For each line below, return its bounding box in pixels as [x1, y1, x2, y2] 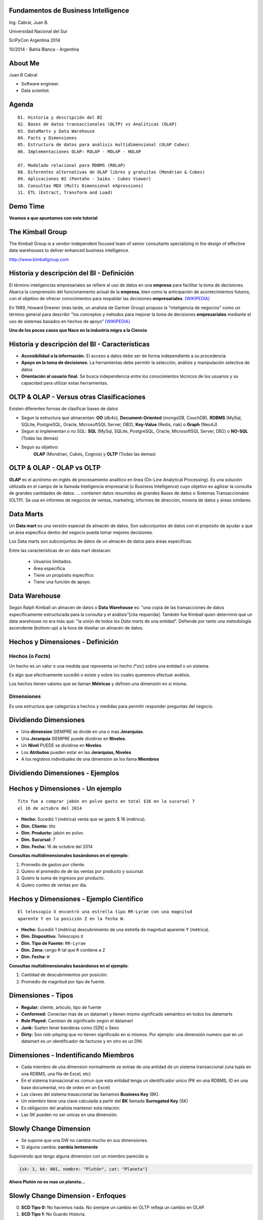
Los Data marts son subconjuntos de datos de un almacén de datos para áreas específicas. [9, 538, 192, 544]
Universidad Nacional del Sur [9, 28, 68, 34]
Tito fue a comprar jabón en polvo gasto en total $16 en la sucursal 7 [18, 798, 195, 804]
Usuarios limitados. [33, 559, 72, 565]
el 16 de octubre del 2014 [18, 805, 82, 811]
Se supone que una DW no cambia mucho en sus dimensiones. [21, 1138, 149, 1143]
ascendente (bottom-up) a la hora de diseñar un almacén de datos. [9, 625, 144, 631]
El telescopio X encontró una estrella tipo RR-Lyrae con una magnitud [18, 909, 192, 915]
